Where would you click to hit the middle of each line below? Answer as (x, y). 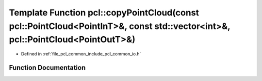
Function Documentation (47, 67)
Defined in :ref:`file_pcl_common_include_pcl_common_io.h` (81, 54)
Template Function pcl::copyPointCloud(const (104, 13)
